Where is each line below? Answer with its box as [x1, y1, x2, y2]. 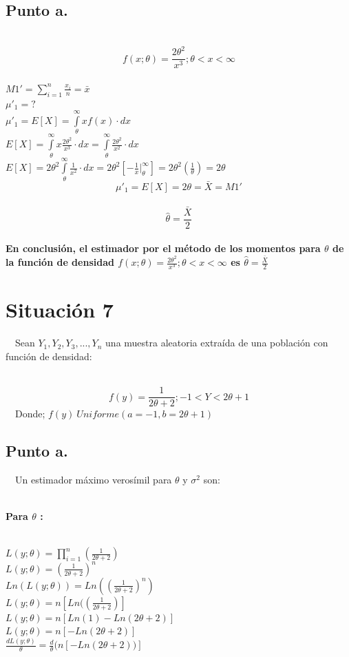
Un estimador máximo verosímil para [14, 472, 172, 486]
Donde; [14, 406, 45, 421]
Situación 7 [6, 295, 114, 324]
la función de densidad [6, 255, 114, 269]
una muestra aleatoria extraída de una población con [105, 335, 328, 350]
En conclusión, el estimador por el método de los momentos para [6, 241, 321, 255]
